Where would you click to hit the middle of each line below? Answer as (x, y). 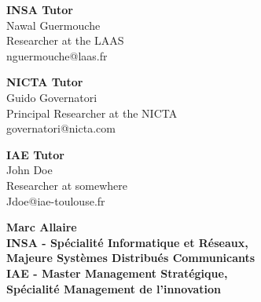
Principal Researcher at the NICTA (92, 113)
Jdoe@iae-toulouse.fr (56, 200)
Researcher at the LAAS (65, 40)
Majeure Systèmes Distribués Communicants (131, 258)
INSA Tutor (40, 9)
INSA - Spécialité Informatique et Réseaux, (127, 242)
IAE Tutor (35, 154)
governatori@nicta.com (61, 128)
